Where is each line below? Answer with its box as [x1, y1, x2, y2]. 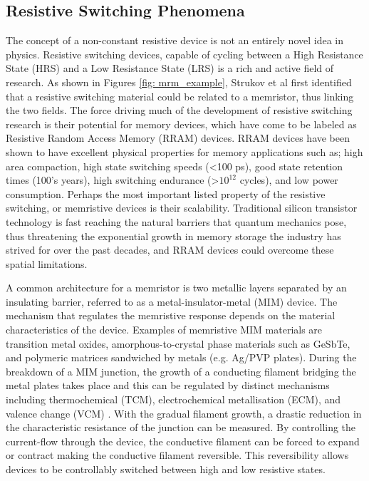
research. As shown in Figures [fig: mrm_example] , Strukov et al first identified [6, 74, 352, 89]
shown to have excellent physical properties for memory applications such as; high [6, 144, 363, 159]
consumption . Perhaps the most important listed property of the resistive [6, 186, 326, 201]
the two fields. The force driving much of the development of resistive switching [6, 103, 353, 118]
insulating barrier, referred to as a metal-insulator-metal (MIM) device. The [6, 294, 338, 309]
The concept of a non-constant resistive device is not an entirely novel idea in [6, 33, 344, 48]
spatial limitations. [6, 256, 88, 271]
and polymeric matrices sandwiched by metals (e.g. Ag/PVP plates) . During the [6, 350, 357, 365]
